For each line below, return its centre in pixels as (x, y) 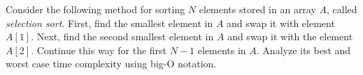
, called (342, 9)
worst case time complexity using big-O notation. (111, 64)
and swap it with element (281, 23)
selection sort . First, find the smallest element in (109, 23)
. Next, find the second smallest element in (122, 36)
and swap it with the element (290, 36)
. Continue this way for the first (99, 50)
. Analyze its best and (304, 50)
